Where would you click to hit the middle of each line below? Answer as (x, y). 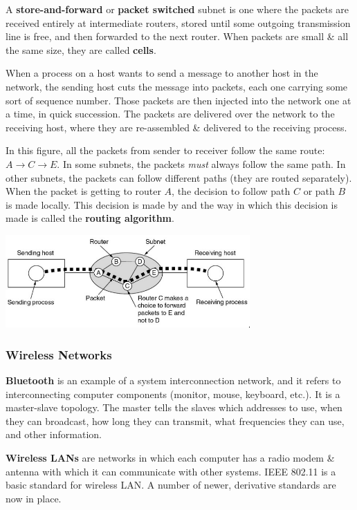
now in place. (34, 498)
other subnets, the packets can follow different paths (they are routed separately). (179, 177)
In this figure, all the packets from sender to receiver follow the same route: (165, 150)
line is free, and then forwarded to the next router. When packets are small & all (177, 36)
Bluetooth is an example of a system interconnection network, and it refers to (173, 380)
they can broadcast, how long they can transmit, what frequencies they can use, (175, 421)
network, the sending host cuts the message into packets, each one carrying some (177, 86)
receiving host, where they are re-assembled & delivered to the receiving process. (176, 127)
